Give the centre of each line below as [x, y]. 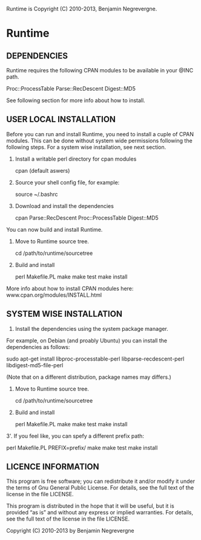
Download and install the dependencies [64, 206]
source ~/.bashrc [37, 194]
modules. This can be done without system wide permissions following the [99, 140]
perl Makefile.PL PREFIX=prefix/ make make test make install [82, 448]
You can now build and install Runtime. [54, 229]
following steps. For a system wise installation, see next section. [86, 147]
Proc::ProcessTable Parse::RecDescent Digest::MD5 [71, 88]
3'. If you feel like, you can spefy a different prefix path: [75, 436]
